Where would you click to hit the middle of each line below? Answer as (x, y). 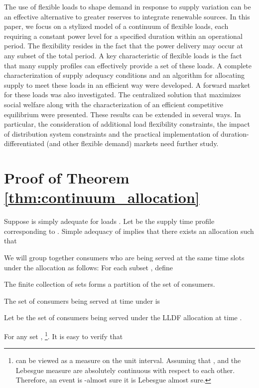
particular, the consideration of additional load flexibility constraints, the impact (127, 124)
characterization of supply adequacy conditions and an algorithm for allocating (124, 75)
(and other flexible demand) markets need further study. (132, 143)
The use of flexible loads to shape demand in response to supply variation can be (128, 6)
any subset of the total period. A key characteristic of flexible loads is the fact (123, 55)
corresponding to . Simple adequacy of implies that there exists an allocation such (129, 231)
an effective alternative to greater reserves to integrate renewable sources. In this (127, 16)
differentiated (24, 143)
